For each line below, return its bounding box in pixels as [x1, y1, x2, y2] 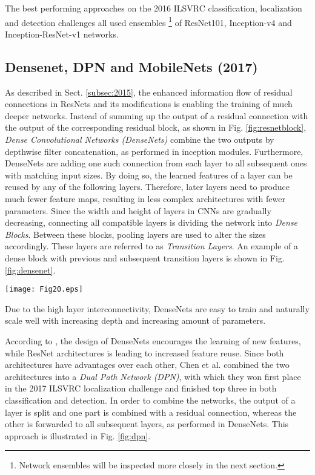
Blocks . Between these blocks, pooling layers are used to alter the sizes [5, 228, 266, 240]
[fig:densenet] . [5, 263, 56, 276]
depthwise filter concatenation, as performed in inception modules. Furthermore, [5, 145, 303, 157]
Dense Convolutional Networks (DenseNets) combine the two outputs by [5, 133, 274, 146]
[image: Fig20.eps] [5, 285, 83, 294]
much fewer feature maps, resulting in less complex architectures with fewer [5, 192, 285, 205]
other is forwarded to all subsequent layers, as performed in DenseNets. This [5, 418, 289, 430]
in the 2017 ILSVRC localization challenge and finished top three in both [5, 382, 277, 395]
